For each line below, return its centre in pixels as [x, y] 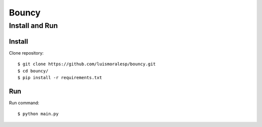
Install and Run [33, 26]
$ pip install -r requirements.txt [60, 78]
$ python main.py [38, 114]
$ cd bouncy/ [33, 71]
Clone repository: [26, 53]
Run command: [24, 103]
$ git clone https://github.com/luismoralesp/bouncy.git [87, 64]
